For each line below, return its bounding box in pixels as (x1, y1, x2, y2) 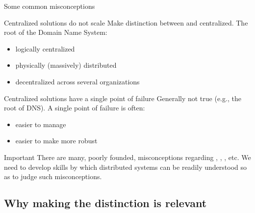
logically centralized (15, 43, 75, 53)
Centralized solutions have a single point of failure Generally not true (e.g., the (4, 93, 241, 103)
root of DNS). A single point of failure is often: (4, 103, 145, 113)
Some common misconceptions (4, 1, 95, 11)
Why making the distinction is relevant (4, 195, 207, 211)
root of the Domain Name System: (4, 27, 107, 37)
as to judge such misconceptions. (4, 171, 102, 182)
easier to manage (15, 119, 66, 129)
